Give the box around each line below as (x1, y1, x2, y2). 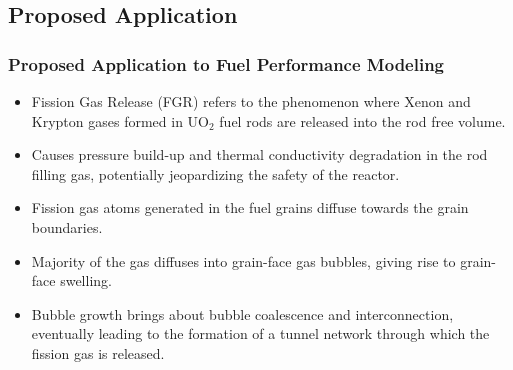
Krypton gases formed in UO (31, 110, 209, 131)
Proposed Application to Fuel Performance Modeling (8, 51, 445, 76)
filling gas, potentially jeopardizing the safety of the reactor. (31, 163, 400, 184)
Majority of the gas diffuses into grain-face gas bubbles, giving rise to (31, 250, 456, 271)
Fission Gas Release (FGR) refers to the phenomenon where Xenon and (31, 91, 471, 111)
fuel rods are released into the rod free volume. (219, 110, 506, 131)
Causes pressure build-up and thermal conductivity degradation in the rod (31, 144, 488, 165)
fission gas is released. (31, 342, 165, 363)
